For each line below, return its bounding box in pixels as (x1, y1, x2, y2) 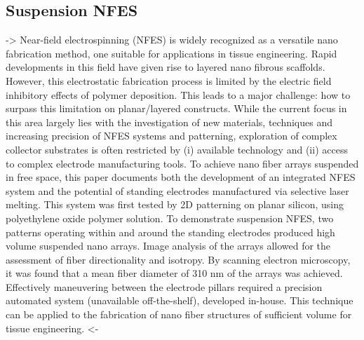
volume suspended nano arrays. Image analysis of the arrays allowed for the (6, 238, 331, 253)
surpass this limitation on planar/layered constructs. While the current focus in (6, 101, 347, 116)
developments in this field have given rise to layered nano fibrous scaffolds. (6, 60, 325, 74)
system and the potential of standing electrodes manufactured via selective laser (6, 183, 349, 198)
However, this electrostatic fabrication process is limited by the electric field (6, 73, 332, 88)
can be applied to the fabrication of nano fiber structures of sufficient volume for (6, 307, 352, 322)
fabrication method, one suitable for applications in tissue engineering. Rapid (6, 46, 337, 60)
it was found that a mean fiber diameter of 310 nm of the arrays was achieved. (6, 266, 343, 280)
